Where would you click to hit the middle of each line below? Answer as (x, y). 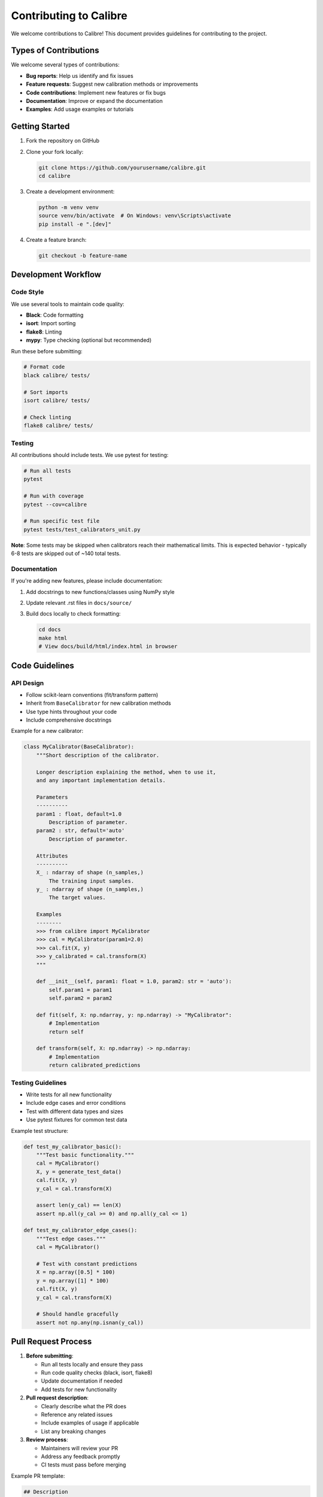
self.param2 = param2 (80, 998)
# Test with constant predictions (87, 1264)
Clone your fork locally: (55, 151)
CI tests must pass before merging (83, 1465)
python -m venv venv (68, 207)
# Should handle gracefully (77, 1314)
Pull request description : (57, 1398)
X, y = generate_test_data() (79, 1172)
